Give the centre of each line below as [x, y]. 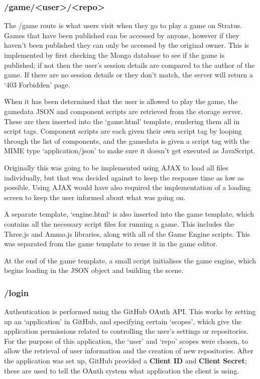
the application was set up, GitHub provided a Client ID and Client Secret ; [125, 361]
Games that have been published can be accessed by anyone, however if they [122, 35]
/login [17, 292]
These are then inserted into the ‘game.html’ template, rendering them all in [122, 121]
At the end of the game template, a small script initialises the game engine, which [130, 260]
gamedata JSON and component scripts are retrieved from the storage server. [123, 111]
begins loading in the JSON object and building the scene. [94, 270]
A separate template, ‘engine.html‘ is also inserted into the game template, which [129, 214]
